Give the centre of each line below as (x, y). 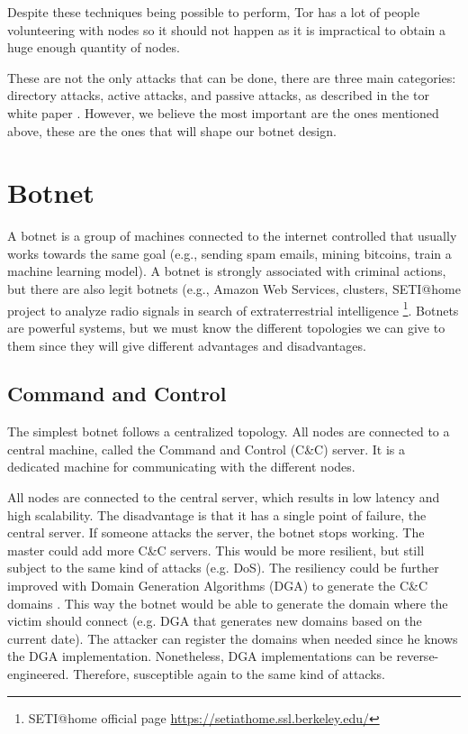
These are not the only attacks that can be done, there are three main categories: (232, 77)
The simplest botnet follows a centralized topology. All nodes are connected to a (229, 431)
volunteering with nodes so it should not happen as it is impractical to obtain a (226, 29)
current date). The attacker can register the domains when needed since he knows (233, 638)
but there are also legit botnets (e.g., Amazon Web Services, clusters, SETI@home (234, 289)
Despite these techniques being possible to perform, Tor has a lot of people (214, 12)
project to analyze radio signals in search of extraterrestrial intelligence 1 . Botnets (233, 308)
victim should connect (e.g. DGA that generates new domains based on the (215, 621)
